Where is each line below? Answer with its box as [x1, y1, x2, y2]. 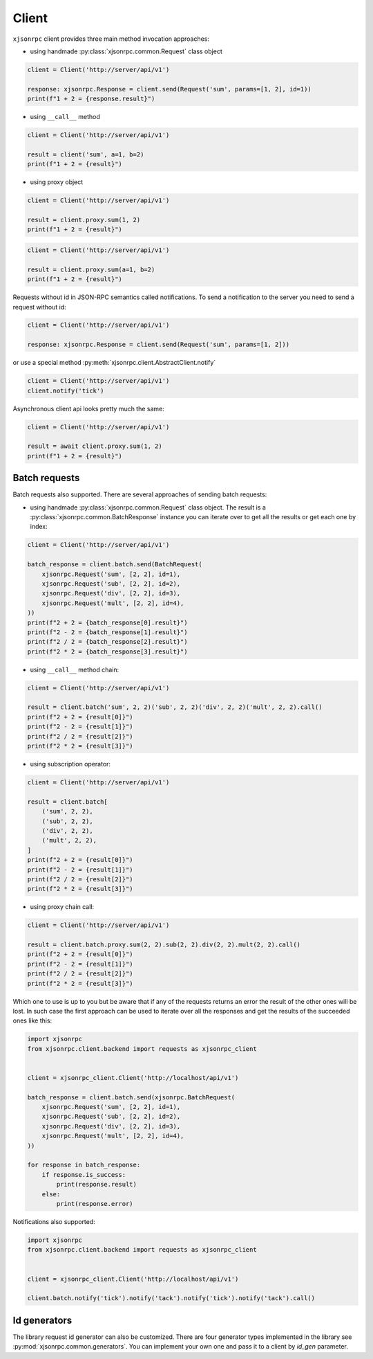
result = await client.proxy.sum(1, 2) [27, 442, 162, 450]
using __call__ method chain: [30, 665, 119, 674]
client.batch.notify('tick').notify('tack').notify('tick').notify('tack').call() [27, 1295, 316, 1302]
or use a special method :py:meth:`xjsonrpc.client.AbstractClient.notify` [12, 359, 216, 367]
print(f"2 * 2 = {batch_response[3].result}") [27, 647, 188, 656]
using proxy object [30, 178, 84, 186]
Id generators [12, 1314, 73, 1326]
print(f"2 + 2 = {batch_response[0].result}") [27, 618, 188, 627]
